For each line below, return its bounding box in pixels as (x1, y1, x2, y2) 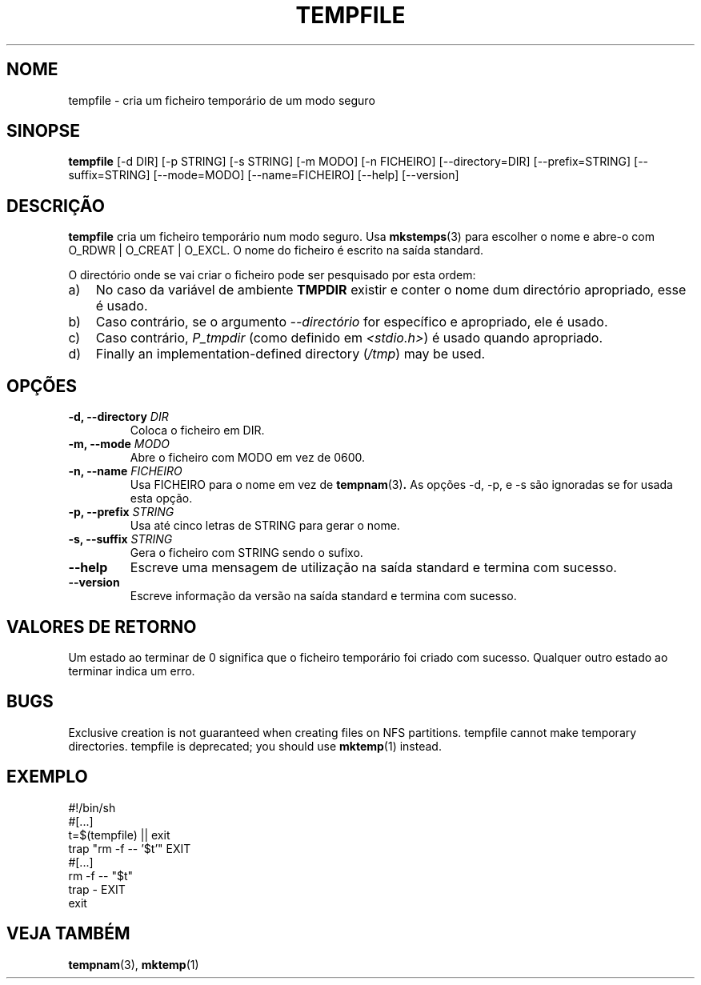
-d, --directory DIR (68, 410, 169, 424)
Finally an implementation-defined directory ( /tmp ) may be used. (95, 346, 486, 362)
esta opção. (130, 491, 193, 506)
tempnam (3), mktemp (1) (68, 957, 199, 971)
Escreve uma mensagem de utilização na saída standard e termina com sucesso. (130, 559, 617, 576)
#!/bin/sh (68, 800, 116, 815)
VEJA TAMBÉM (6, 923, 130, 944)
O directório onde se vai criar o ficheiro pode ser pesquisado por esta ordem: (68, 268, 476, 282)
